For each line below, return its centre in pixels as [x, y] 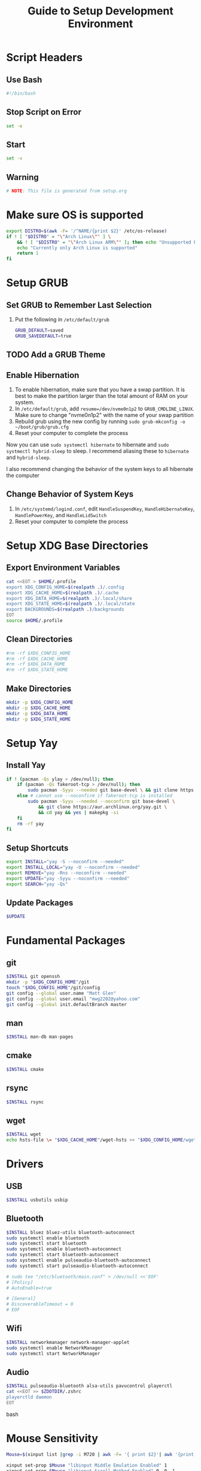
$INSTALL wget [24, 1134]
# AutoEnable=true [29, 1288]
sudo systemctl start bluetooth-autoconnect [63, 1255]
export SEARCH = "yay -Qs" [37, 884]
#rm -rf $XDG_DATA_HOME [36, 664]
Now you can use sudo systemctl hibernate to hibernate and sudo [88, 445]
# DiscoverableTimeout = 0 [40, 1304]
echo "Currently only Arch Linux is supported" [77, 248]
